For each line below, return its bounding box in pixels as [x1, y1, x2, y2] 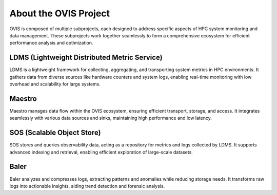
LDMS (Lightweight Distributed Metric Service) [9, 53, 163, 62]
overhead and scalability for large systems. [9, 81, 101, 87]
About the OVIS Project [9, 8, 110, 19]
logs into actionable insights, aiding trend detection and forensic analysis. [9, 183, 165, 189]
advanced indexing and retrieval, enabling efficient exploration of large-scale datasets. [9, 149, 193, 155]
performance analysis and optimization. [9, 40, 93, 46]
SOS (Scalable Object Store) [9, 128, 101, 137]
